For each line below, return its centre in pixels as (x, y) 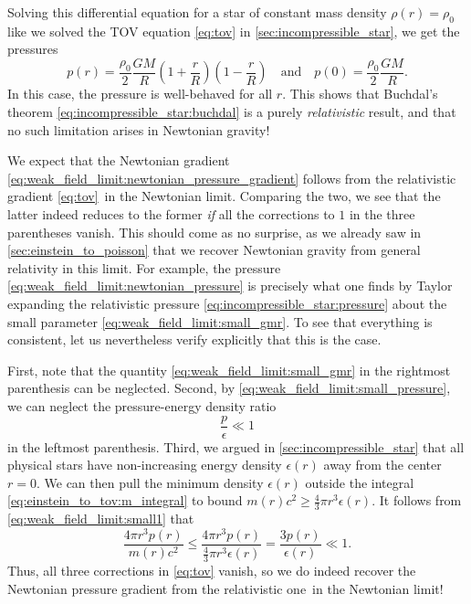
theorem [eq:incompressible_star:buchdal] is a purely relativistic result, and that (232, 112)
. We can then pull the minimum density (150, 482)
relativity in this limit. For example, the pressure (144, 267)
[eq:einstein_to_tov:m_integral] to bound (125, 500)
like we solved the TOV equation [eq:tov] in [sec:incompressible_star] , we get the (234, 31)
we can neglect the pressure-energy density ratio (142, 405)
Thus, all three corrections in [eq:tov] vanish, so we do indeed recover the (212, 571)
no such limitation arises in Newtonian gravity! (139, 129)
